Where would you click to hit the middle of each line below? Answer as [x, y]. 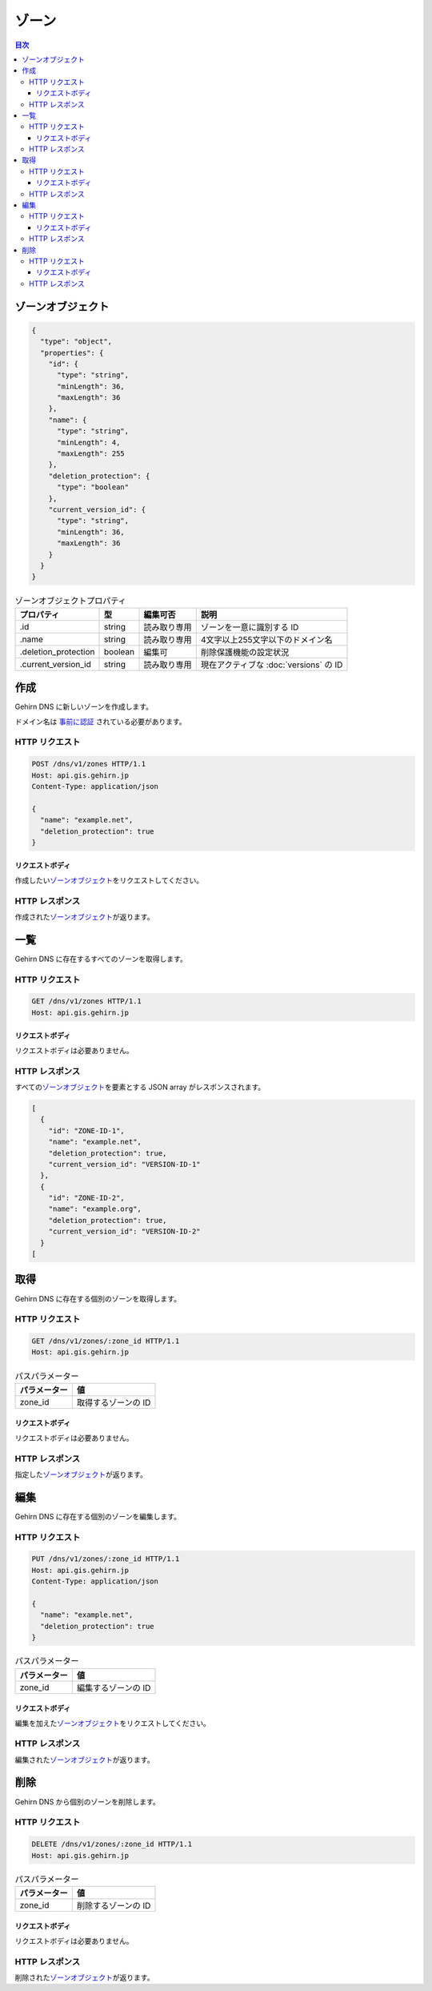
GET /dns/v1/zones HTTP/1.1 [86, 1002]
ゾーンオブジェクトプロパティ [71, 601]
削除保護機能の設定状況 [245, 652]
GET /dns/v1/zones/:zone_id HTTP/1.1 [106, 1341]
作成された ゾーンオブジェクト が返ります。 [84, 917]
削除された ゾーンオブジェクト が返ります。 [84, 1977]
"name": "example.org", [95, 1209]
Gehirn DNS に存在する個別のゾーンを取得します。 [98, 1298]
